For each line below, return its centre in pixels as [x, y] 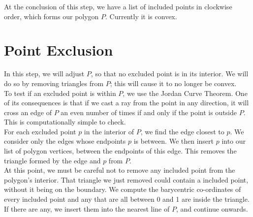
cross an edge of [28, 112]
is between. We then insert [174, 141]
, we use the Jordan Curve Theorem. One [185, 93]
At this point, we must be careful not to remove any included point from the [120, 170]
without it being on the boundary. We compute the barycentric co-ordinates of [123, 189]
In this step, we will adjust [44, 74]
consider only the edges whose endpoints [65, 141]
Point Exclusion [59, 50]
